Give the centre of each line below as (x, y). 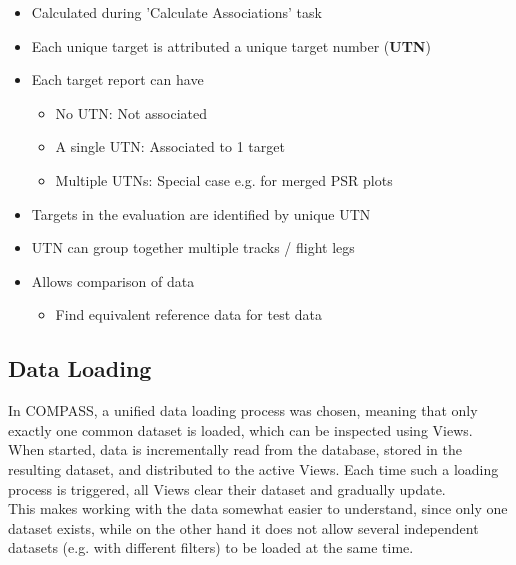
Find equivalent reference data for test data (188, 314)
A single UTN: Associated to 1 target (170, 146)
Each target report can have (117, 79)
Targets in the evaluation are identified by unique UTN (201, 213)
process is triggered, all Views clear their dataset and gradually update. (227, 488)
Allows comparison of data (113, 280)
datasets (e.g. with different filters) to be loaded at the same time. (211, 547)
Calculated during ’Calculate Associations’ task (176, 12)
